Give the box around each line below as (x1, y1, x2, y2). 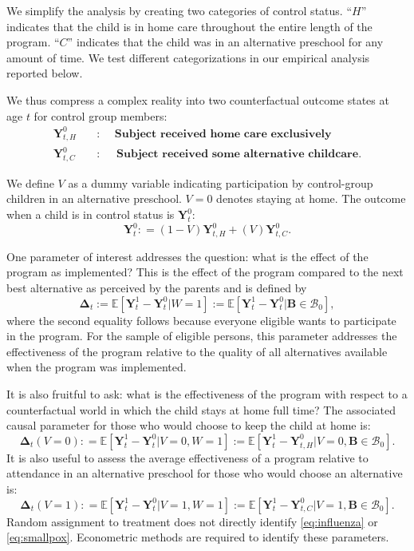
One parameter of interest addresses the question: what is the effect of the (6, 248, 369, 264)
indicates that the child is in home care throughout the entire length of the (6, 18, 373, 34)
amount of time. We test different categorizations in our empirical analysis (6, 49, 370, 65)
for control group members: (34, 107, 168, 124)
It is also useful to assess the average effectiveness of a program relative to (6, 449, 369, 466)
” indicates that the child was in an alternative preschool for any (67, 34, 384, 50)
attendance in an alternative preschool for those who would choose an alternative (6, 465, 403, 482)
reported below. (6, 65, 83, 81)
